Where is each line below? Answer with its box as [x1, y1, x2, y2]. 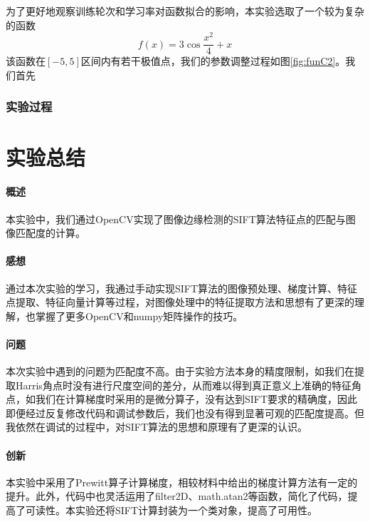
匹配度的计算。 [15, 225, 85, 240]
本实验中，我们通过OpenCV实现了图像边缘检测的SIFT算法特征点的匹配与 [6, 211, 346, 226]
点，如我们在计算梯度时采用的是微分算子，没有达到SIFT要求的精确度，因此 [6, 391, 358, 406]
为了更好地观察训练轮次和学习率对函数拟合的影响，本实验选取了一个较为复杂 [6, 4, 364, 18]
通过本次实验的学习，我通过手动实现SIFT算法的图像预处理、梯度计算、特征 [6, 280, 358, 295]
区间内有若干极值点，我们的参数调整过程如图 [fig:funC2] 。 [80, 53, 346, 68]
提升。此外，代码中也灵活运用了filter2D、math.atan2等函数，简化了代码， [6, 488, 348, 503]
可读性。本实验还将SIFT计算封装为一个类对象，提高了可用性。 [25, 503, 318, 518]
